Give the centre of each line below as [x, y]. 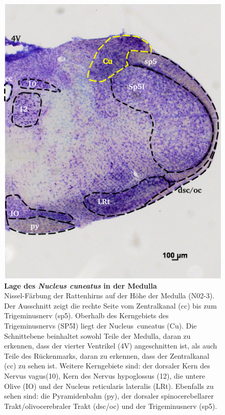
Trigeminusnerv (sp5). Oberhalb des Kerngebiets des [86, 315]
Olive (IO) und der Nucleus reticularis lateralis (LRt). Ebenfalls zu [109, 386]
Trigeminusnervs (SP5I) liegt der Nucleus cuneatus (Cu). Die [100, 326]
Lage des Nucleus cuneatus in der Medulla [81, 285]
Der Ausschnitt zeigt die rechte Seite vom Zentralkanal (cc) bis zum [110, 305]
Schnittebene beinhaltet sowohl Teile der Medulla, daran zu [97, 335]
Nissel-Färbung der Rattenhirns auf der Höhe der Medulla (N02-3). [109, 296]
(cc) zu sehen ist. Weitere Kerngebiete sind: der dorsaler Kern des [107, 366]
